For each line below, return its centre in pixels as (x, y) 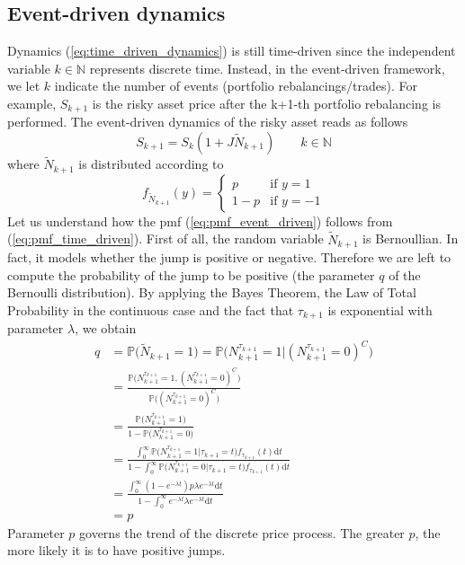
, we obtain (106, 328)
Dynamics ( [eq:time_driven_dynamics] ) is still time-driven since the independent (232, 51)
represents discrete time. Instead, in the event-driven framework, (267, 68)
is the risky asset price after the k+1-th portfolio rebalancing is (266, 103)
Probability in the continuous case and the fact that (151, 309)
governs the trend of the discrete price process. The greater (242, 532)
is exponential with (380, 309)
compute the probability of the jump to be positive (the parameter (191, 274)
